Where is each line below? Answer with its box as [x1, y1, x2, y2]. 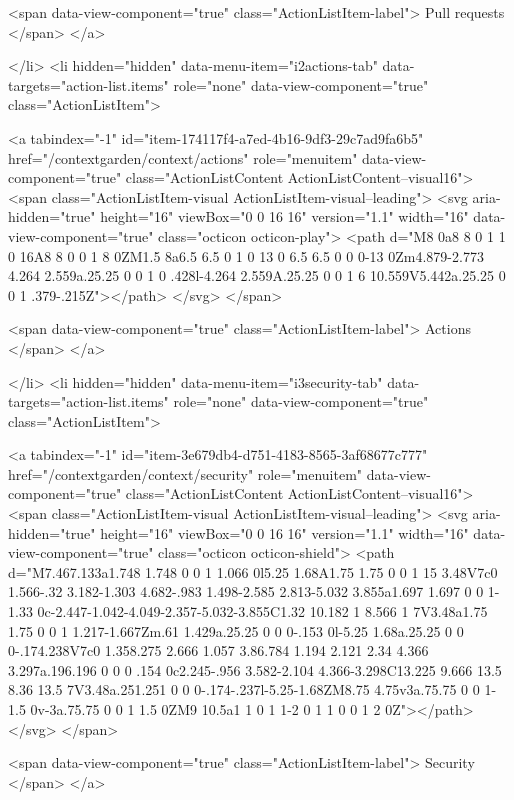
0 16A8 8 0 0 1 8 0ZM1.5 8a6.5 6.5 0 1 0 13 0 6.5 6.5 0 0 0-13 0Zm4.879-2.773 [8, 245, 484, 266]
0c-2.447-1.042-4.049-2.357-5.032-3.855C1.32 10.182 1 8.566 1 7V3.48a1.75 [37, 601, 488, 622]
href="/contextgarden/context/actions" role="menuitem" [8, 147, 358, 168]
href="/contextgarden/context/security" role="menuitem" [8, 463, 363, 484]
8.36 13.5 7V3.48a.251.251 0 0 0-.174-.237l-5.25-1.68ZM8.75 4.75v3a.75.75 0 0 [8, 679, 480, 700]
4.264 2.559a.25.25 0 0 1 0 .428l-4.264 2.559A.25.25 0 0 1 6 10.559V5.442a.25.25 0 [8, 265, 506, 286]
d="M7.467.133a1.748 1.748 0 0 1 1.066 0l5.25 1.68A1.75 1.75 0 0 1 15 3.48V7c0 [8, 561, 498, 582]
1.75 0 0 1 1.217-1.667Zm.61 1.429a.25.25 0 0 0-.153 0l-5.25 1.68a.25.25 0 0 [8, 620, 464, 641]
